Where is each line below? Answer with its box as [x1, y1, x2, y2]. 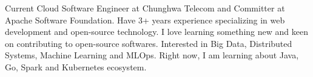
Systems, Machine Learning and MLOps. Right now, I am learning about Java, [5, 49, 299, 61]
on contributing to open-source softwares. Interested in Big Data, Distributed [5, 37, 292, 49]
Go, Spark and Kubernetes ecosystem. [5, 60, 147, 73]
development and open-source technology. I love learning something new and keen [5, 25, 308, 38]
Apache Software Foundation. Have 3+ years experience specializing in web [5, 13, 285, 26]
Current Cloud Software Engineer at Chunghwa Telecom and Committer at [5, 2, 285, 14]
